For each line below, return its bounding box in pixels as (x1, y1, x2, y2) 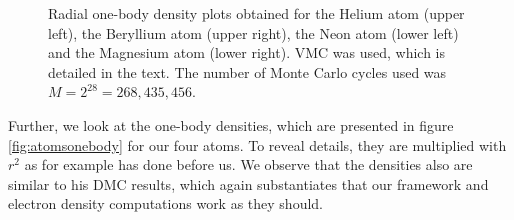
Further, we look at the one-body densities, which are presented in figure (8, 114, 454, 135)
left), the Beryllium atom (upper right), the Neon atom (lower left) (48, 22, 459, 43)
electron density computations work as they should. (8, 193, 323, 214)
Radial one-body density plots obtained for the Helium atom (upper (48, 3, 465, 23)
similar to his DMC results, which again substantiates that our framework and (8, 173, 489, 194)
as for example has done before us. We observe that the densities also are (24, 154, 473, 175)
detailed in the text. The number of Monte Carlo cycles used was (48, 61, 447, 82)
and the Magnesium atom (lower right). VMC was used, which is (48, 42, 446, 63)
